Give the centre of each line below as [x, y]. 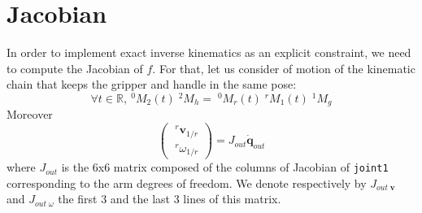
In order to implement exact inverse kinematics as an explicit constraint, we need [209, 52]
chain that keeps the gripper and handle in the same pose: [152, 84]
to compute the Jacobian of [75, 68]
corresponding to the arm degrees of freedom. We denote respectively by [187, 183]
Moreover [30, 114]
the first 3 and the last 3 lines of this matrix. [170, 199]
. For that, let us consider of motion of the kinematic [284, 68]
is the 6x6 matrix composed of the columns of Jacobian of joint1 [225, 167]
